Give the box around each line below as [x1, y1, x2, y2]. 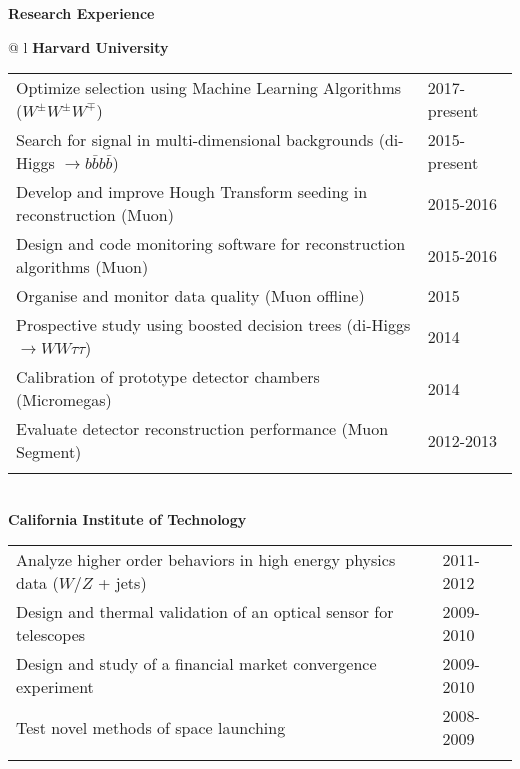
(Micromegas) [16, 388, 112, 412]
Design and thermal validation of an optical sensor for [16, 600, 394, 624]
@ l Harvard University [8, 36, 169, 57]
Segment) [16, 440, 82, 464]
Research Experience [8, 3, 155, 23]
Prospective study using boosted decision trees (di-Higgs [16, 313, 411, 337]
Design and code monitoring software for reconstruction [16, 232, 406, 256]
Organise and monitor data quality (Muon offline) [16, 284, 365, 308]
